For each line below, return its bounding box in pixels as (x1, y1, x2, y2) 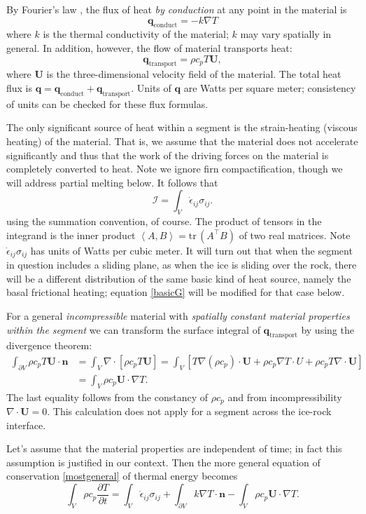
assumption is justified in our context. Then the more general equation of (6, 454, 321, 469)
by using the (301, 322, 354, 337)
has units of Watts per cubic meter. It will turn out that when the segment (30, 243, 353, 257)
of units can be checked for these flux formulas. (6, 96, 209, 111)
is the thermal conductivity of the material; (43, 27, 229, 41)
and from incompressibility (227, 389, 342, 404)
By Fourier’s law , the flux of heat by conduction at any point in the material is (6, 2, 347, 16)
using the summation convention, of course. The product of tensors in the (6, 214, 322, 229)
